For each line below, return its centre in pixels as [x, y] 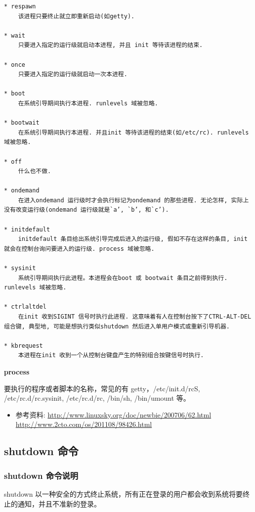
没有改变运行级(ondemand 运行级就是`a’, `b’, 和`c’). [86, 210]
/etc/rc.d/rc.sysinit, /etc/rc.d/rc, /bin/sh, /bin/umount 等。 [97, 398]
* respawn [20, 6]
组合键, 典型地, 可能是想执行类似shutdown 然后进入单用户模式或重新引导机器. [117, 326]
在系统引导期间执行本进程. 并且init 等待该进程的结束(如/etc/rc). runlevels [133, 132]
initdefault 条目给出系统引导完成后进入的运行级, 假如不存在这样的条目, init [133, 239]
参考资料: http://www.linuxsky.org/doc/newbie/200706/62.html [113, 414]
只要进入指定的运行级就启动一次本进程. [73, 74]
